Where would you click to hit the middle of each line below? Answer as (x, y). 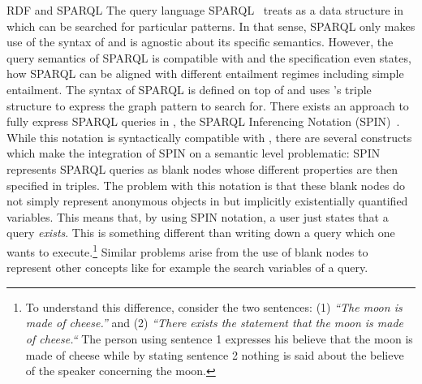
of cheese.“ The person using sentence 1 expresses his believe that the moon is (219, 338)
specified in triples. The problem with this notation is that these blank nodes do (206, 185)
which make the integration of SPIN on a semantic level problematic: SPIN (194, 153)
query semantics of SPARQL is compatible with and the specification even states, (209, 57)
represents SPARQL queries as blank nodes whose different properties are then (202, 168)
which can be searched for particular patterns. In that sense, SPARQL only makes (211, 26)
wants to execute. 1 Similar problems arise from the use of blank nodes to (187, 250)
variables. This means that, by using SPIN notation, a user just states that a (198, 216)
